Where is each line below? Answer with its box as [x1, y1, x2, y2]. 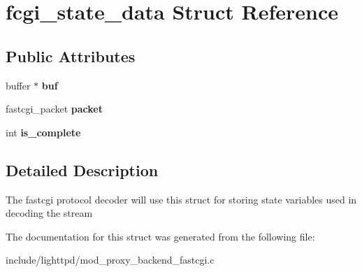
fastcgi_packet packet [6, 101, 103, 116]
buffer [6, 78, 31, 92]
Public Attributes [6, 45, 136, 66]
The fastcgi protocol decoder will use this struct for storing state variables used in [6, 192, 357, 206]
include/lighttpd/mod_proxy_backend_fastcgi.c [6, 252, 215, 267]
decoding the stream [6, 206, 93, 220]
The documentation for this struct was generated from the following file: [6, 229, 315, 243]
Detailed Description [6, 159, 159, 180]
